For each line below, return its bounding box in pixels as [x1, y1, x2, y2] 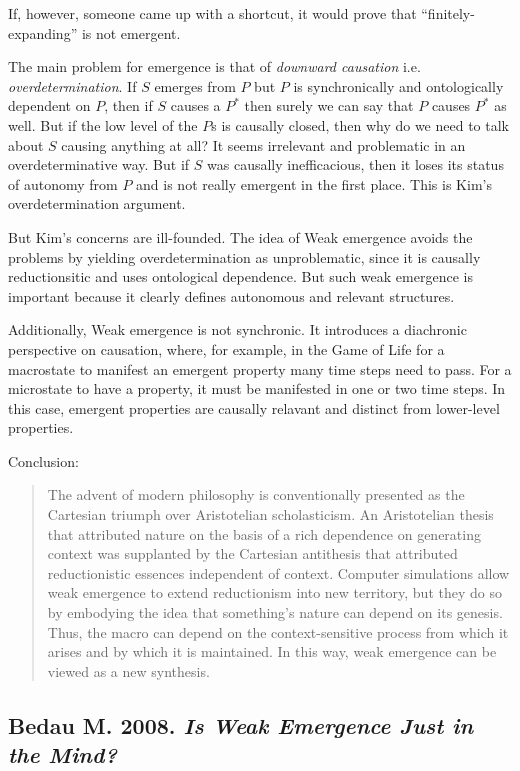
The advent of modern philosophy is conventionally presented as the [47, 484, 465, 505]
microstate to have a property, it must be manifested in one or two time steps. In [8, 378, 506, 399]
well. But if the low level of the [8, 114, 198, 135]
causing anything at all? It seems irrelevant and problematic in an [61, 134, 466, 155]
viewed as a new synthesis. [47, 660, 210, 681]
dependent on [8, 95, 91, 116]
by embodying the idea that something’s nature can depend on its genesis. [47, 602, 503, 623]
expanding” [8, 22, 78, 43]
